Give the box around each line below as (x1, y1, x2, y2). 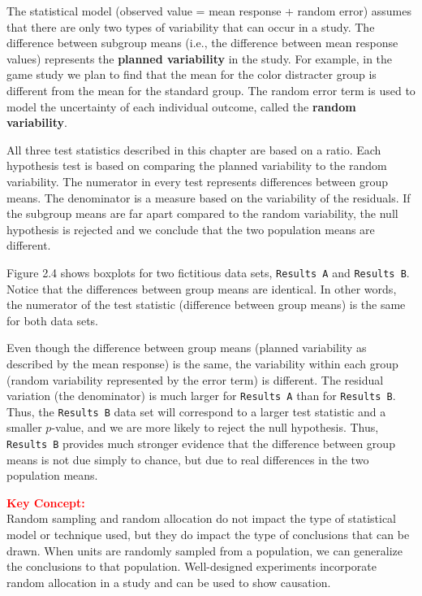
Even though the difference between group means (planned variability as (6, 339, 367, 356)
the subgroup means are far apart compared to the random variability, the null (6, 205, 398, 222)
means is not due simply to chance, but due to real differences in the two (6, 450, 369, 468)
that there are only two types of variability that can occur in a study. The (6, 18, 375, 35)
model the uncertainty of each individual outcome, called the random (6, 98, 356, 115)
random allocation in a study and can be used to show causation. (6, 573, 331, 590)
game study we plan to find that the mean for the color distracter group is (6, 66, 377, 83)
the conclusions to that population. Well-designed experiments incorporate (6, 558, 377, 575)
